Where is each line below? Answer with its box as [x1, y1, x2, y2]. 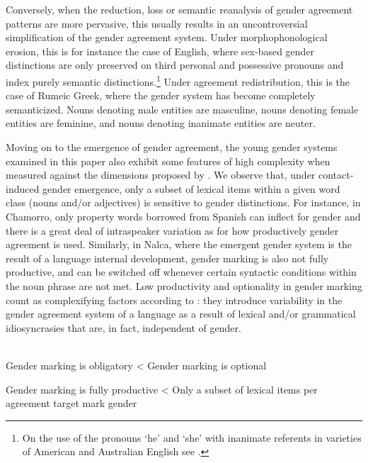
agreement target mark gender [6, 396, 137, 411]
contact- [318, 167, 354, 182]
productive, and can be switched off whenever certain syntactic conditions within [6, 264, 357, 279]
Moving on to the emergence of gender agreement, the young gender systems [6, 140, 338, 154]
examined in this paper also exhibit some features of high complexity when [6, 153, 330, 168]
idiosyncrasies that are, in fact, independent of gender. [6, 320, 241, 335]
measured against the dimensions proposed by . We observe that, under [6, 167, 316, 182]
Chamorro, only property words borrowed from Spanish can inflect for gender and [6, 208, 361, 223]
